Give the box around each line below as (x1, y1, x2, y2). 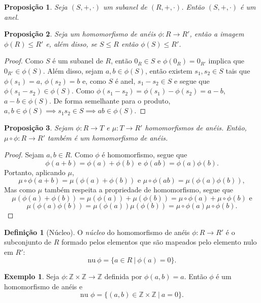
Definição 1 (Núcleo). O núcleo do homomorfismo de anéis (4, 226, 190, 237)
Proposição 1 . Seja (4, 2, 68, 12)
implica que (208, 55, 244, 66)
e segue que (174, 75, 210, 86)
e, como (82, 75, 106, 86)
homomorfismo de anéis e (4, 281, 83, 291)
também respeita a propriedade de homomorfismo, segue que (44, 184, 234, 195)
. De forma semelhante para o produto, (49, 95, 171, 106)
